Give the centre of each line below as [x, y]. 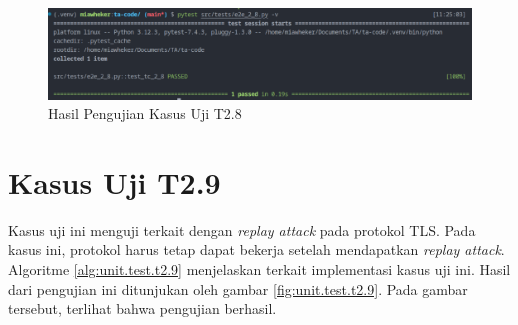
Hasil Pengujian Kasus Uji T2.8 [145, 113]
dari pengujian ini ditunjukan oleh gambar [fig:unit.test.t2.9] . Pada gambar [238, 288]
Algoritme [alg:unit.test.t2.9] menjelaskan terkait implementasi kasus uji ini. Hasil [259, 269]
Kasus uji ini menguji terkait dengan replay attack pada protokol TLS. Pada [242, 229]
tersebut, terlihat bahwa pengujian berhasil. [142, 308]
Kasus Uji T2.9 [114, 181]
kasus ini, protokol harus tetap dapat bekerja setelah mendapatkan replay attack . [256, 249]
